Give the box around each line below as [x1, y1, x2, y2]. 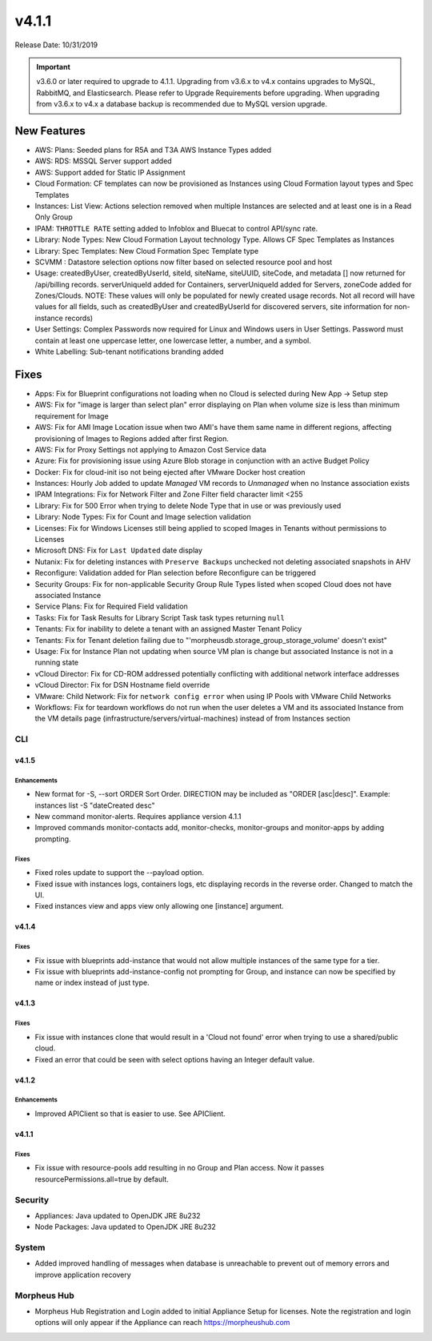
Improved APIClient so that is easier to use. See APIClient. [34, 1109, 226, 1118]
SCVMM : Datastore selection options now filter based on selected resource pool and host [34, 257, 333, 267]
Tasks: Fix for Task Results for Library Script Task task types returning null [34, 612, 286, 622]
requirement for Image [34, 411, 109, 420]
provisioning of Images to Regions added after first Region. [34, 433, 230, 444]
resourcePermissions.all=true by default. [34, 1174, 170, 1184]
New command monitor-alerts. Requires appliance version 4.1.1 [34, 812, 242, 821]
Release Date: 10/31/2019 [14, 40, 98, 50]
